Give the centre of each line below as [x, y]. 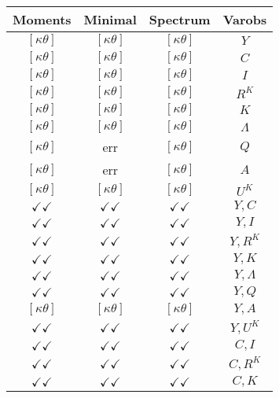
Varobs [245, 19]
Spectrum [180, 19]
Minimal [110, 19]
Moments [42, 19]
